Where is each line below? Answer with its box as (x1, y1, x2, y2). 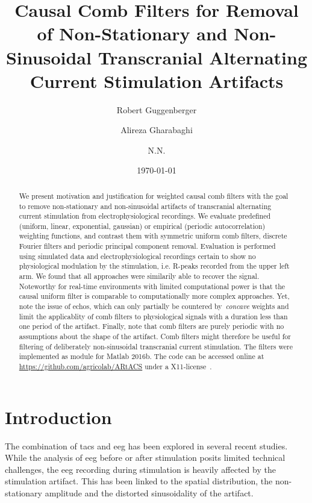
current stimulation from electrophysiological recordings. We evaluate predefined (19, 211, 271, 221)
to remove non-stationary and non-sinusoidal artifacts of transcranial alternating (19, 201, 272, 211)
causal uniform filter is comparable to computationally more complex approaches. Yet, (19, 291, 290, 301)
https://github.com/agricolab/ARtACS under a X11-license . (19, 361, 212, 372)
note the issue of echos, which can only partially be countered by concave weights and (19, 301, 289, 311)
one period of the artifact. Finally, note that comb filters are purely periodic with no (19, 321, 284, 331)
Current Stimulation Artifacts (30, 68, 284, 93)
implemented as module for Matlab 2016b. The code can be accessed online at (19, 351, 264, 361)
